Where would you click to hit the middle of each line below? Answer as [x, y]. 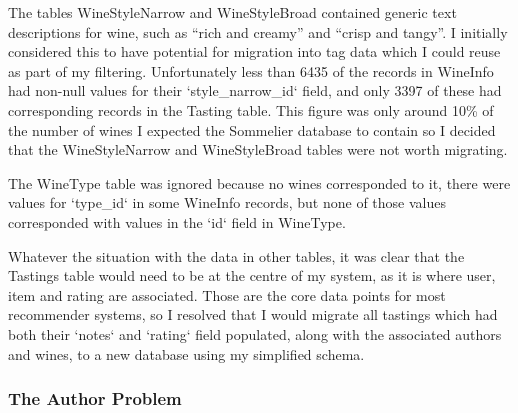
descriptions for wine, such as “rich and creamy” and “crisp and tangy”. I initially [258, 31]
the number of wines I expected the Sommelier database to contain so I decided [252, 129]
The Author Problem [95, 398]
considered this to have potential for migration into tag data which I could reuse [254, 51]
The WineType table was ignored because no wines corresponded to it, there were [259, 182]
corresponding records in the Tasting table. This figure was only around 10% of [251, 109]
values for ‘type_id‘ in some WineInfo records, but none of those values [227, 202]
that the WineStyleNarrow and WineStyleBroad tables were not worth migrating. [258, 149]
